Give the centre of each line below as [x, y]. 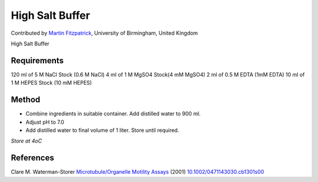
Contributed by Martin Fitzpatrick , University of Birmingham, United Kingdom [105, 33]
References [32, 158]
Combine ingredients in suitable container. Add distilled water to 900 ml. [113, 114]
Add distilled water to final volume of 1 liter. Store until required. [102, 130]
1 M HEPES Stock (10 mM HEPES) [52, 83]
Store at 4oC [26, 141]
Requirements [37, 60]
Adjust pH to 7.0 [45, 122]
